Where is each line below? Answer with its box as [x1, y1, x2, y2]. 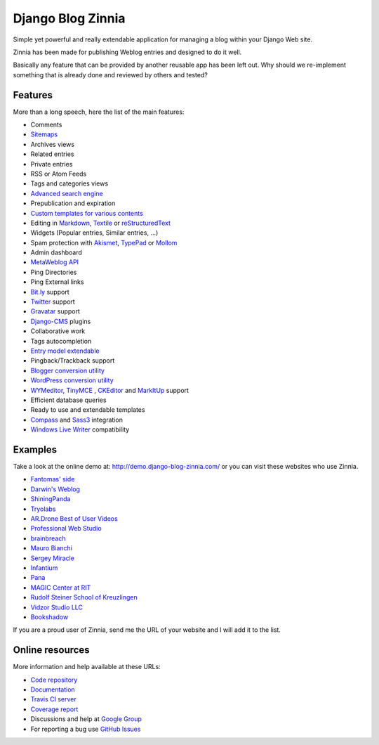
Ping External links [30, 278, 84, 286]
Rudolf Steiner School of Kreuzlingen [30, 593, 138, 602]
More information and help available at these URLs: [13, 663, 161, 671]
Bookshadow [30, 612, 69, 621]
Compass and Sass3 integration [30, 415, 123, 424]
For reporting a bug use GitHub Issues [30, 725, 141, 733]
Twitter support [30, 297, 75, 306]
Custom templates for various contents [30, 209, 143, 217]
